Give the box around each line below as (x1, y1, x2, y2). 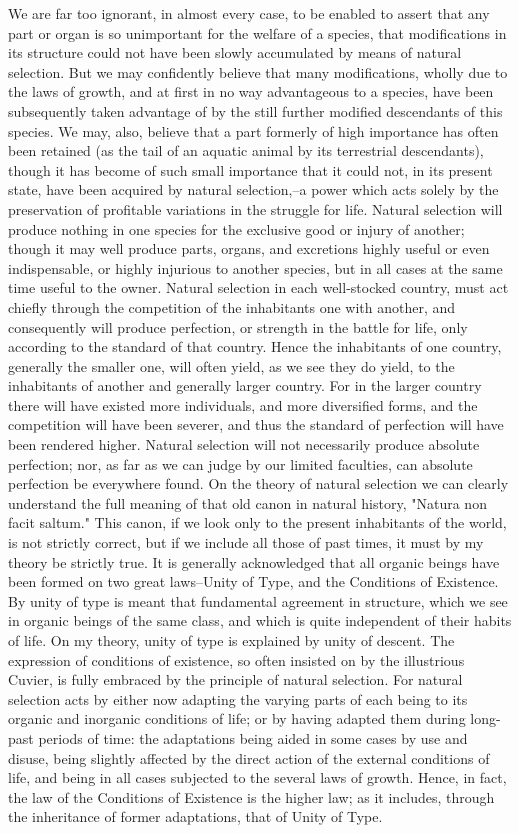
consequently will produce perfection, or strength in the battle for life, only (8, 316, 468, 337)
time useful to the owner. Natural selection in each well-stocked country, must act (8, 277, 509, 298)
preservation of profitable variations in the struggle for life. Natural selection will (8, 198, 503, 219)
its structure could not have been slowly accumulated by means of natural (8, 42, 462, 63)
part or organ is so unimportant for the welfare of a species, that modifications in (8, 22, 507, 43)
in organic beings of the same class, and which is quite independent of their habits (8, 610, 512, 631)
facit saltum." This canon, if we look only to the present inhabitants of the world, (8, 512, 507, 533)
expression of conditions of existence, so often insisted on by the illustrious (8, 649, 465, 670)
